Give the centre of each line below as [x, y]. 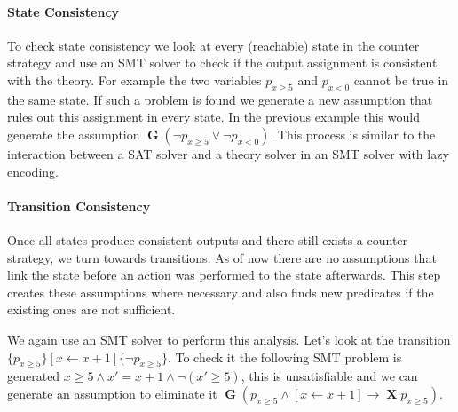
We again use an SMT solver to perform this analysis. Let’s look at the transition [229, 339]
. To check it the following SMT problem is [284, 357]
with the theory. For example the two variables [134, 79]
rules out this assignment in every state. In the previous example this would [213, 117]
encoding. [33, 171]
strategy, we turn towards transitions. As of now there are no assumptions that [222, 257]
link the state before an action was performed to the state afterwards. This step [224, 275]
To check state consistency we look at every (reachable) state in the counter [213, 45]
